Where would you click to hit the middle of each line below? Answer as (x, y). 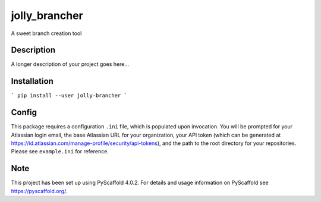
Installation (32, 81)
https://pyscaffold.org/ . (39, 191)
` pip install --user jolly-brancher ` (69, 96)
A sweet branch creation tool (46, 33)
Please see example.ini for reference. (60, 151)
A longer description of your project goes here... (70, 64)
